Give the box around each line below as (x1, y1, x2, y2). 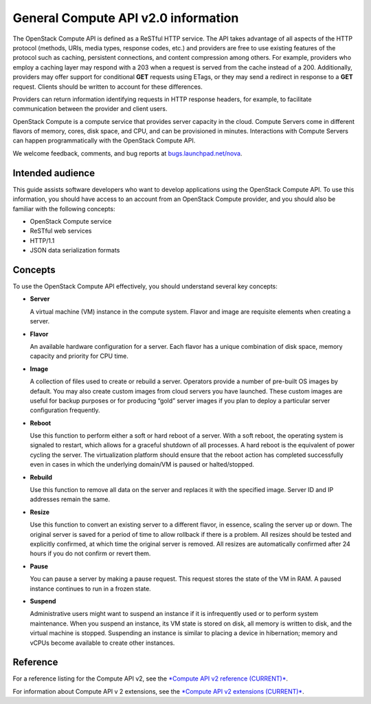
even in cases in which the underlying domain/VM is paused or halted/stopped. (30, 460, 254, 469)
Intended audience (12, 167, 95, 179)
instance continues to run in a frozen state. (30, 584, 151, 593)
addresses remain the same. (30, 495, 111, 504)
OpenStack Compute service (30, 217, 112, 225)
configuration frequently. (30, 406, 100, 414)
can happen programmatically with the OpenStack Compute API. (12, 136, 196, 145)
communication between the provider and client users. (12, 105, 168, 113)
